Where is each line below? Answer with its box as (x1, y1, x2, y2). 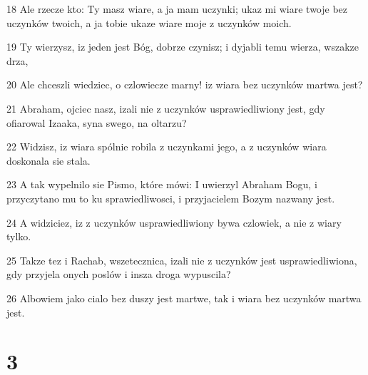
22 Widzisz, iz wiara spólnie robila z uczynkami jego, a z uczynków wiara (6, 139, 327, 154)
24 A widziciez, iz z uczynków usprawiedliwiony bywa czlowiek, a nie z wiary (6, 215, 342, 230)
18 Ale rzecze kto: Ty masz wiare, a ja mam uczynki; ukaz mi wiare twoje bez (6, 1, 348, 16)
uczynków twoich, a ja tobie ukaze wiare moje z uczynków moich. (6, 15, 292, 30)
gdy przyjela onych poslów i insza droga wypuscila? (6, 267, 231, 282)
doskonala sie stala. (6, 153, 91, 168)
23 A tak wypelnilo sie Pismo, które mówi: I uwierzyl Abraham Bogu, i (6, 177, 317, 192)
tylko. (6, 229, 31, 244)
